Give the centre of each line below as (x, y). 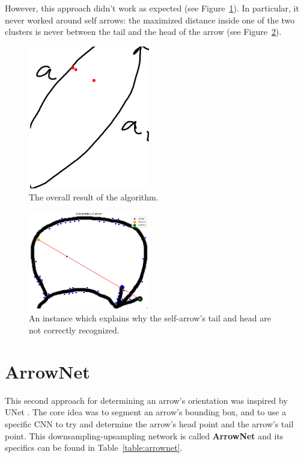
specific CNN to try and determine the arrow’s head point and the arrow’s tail (149, 423)
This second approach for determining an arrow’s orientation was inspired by (146, 400)
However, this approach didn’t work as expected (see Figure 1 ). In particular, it (152, 8)
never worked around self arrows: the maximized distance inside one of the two (150, 20)
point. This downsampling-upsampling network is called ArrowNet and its (144, 435)
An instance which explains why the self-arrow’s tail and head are (150, 318)
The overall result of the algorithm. (94, 197)
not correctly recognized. (74, 330)
